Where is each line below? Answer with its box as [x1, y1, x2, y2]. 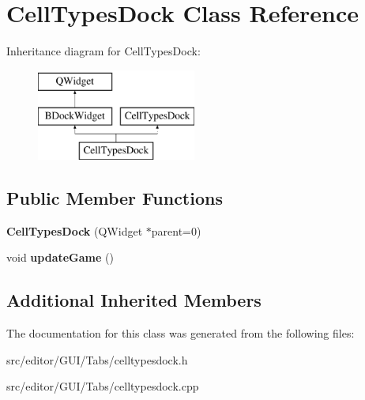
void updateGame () [6, 249, 114, 266]
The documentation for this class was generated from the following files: [6, 325, 355, 342]
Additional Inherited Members [6, 288, 262, 312]
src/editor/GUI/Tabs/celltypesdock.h [6, 351, 188, 368]
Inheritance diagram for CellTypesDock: [6, 43, 201, 59]
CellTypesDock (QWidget [6, 222, 143, 239]
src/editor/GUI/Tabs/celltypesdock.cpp [6, 378, 199, 394]
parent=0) [151, 222, 201, 239]
